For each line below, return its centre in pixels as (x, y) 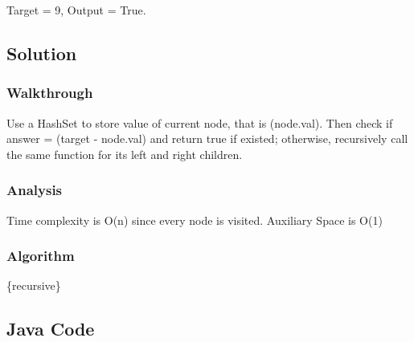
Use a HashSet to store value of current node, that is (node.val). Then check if (200, 122)
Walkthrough (50, 93)
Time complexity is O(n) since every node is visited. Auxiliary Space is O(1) (195, 220)
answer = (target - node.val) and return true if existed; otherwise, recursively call (207, 138)
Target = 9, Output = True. (76, 10)
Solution (42, 53)
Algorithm (41, 256)
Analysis (35, 190)
